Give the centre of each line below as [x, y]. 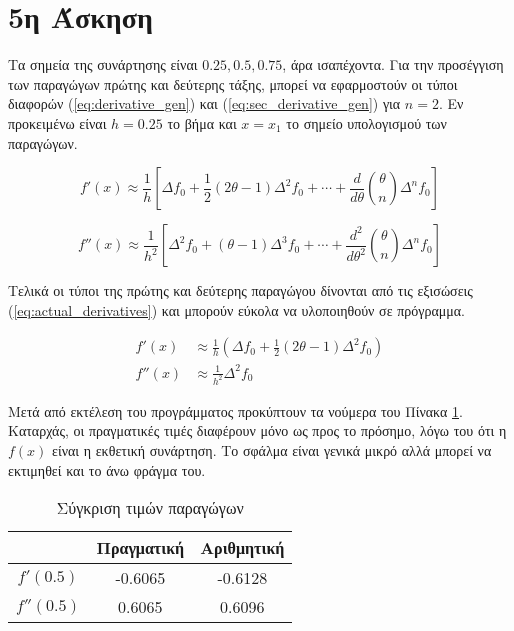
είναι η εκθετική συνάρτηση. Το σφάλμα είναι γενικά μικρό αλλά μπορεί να [272, 449]
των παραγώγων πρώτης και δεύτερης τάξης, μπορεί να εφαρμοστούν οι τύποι [233, 83]
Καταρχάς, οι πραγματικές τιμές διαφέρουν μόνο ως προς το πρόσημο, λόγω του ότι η [257, 430]
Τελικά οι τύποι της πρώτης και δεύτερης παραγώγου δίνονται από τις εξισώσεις [240, 290]
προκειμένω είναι [57, 122]
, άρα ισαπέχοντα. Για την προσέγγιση [393, 64]
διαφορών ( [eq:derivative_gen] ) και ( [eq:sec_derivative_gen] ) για [204, 103]
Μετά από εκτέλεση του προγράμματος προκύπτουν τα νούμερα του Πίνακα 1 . [235, 410]
